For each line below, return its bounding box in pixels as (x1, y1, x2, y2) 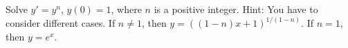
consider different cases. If (6, 16, 116, 30)
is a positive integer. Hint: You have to (154, 2, 318, 16)
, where (111, 2, 142, 16)
